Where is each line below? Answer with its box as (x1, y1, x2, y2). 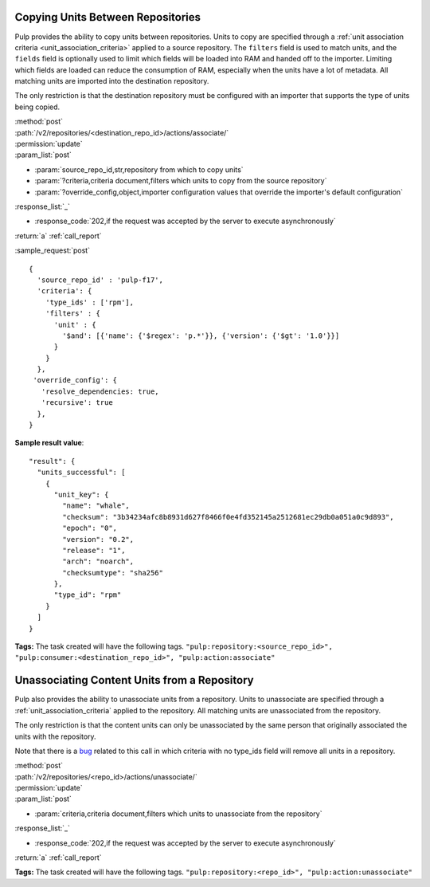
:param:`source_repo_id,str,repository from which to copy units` (34, 164, 244, 175)
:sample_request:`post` (14, 245, 91, 255)
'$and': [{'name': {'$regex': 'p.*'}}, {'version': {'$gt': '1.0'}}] (62, 331, 340, 340)
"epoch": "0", (62, 524, 118, 533)
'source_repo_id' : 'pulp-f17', (37, 275, 163, 285)
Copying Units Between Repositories (14, 10, 201, 24)
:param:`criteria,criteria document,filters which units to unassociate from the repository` (34, 809, 322, 818)
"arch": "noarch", (62, 557, 135, 566)
